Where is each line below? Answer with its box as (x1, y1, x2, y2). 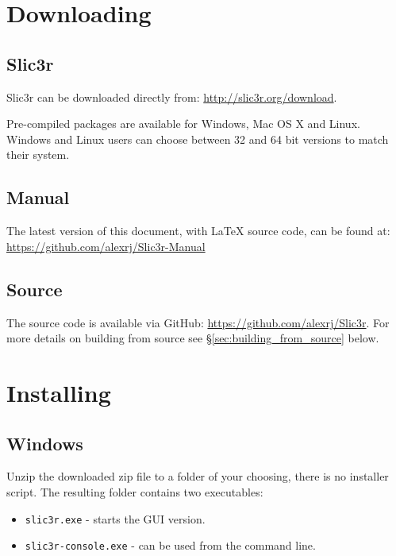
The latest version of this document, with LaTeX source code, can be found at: (6, 222, 390, 239)
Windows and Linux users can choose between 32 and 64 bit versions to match (6, 130, 389, 147)
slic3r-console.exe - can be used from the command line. (25, 537, 316, 554)
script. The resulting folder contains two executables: (6, 483, 263, 500)
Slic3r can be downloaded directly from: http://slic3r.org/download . (6, 88, 337, 105)
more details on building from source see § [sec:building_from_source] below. (6, 330, 379, 346)
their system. (6, 146, 70, 163)
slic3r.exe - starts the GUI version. (25, 510, 206, 527)
